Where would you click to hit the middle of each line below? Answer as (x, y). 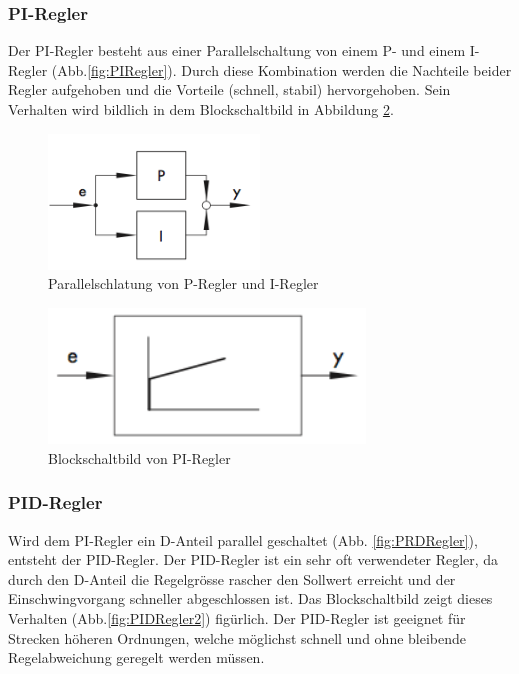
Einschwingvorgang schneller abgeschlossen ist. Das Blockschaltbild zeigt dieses (250, 598)
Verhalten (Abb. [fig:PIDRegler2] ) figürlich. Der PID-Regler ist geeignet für (237, 617)
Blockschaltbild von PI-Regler (139, 457)
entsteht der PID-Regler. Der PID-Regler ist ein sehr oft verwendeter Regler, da (253, 559)
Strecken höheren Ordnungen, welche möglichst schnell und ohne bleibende (237, 637)
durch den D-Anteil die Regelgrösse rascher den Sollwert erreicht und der (232, 578)
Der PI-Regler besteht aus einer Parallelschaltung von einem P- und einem (237, 50)
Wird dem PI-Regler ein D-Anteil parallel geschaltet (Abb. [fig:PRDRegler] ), (243, 539)
